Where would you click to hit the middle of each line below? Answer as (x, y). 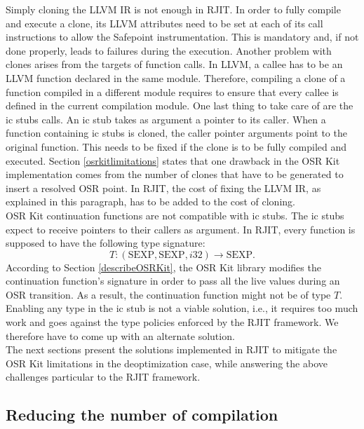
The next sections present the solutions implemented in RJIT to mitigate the (171, 349)
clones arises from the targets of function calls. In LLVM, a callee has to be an (174, 64)
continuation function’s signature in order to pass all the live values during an (173, 281)
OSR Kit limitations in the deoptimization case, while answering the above (167, 363)
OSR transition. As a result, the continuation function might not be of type (168, 294)
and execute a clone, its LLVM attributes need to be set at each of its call (164, 23)
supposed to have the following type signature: (106, 243)
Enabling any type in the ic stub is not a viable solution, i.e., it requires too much (182, 308)
